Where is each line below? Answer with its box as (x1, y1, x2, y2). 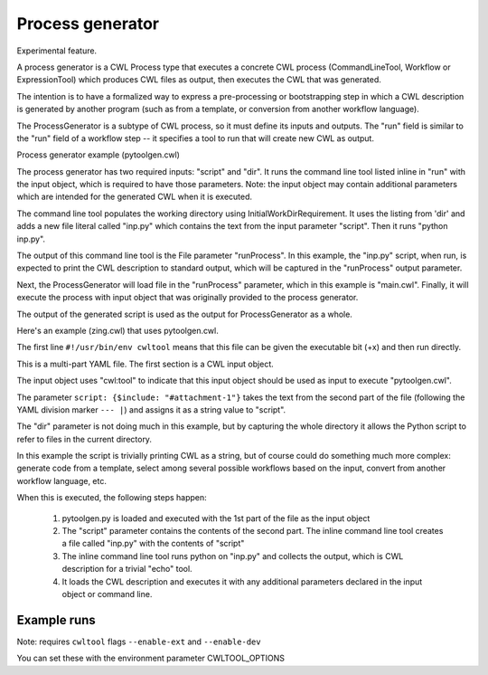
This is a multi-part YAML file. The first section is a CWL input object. (16, 358, 275, 369)
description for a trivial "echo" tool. (61, 564, 193, 575)
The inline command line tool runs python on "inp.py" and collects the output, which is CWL (61, 550, 404, 561)
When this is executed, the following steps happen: (16, 492, 207, 503)
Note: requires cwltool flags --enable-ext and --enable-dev (16, 636, 261, 647)
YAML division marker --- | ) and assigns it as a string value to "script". (16, 404, 286, 415)
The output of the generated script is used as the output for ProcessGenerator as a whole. (16, 309, 352, 319)
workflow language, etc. (16, 475, 108, 486)
